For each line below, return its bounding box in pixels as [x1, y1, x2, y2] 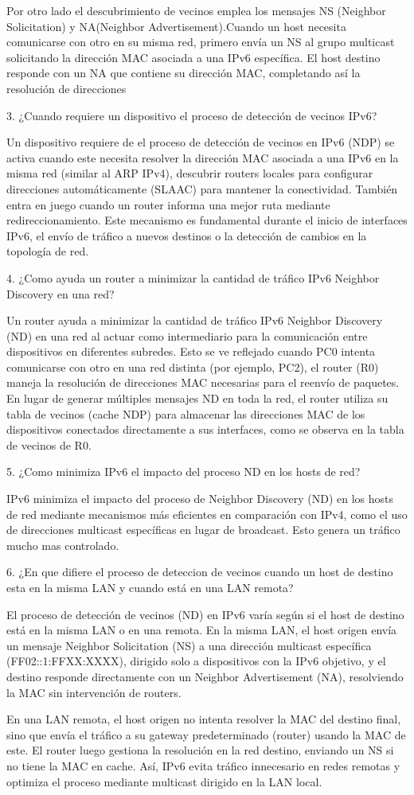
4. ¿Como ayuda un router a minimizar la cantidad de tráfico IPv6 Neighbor [6, 269, 380, 286]
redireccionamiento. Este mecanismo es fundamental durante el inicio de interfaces [6, 212, 408, 228]
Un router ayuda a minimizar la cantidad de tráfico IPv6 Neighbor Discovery [6, 312, 383, 329]
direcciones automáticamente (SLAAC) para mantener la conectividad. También [6, 180, 398, 197]
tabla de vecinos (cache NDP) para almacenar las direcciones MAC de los [6, 405, 365, 422]
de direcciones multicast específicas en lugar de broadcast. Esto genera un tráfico [6, 521, 400, 538]
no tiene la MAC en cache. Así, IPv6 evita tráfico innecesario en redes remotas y [6, 757, 400, 774]
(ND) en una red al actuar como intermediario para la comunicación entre [6, 327, 368, 344]
